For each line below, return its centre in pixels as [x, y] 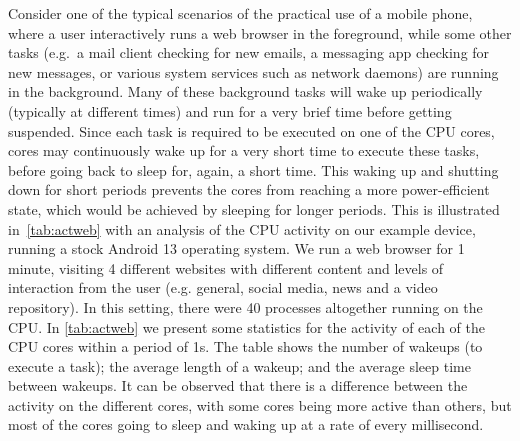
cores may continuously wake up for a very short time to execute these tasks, [244, 150]
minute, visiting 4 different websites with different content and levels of [226, 267]
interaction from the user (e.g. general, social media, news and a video [223, 287]
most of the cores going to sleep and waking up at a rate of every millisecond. [246, 424]
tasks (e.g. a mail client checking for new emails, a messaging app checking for [249, 52]
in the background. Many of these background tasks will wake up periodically [245, 91]
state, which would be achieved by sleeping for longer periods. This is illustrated [254, 208]
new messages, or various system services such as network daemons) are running [253, 71]
